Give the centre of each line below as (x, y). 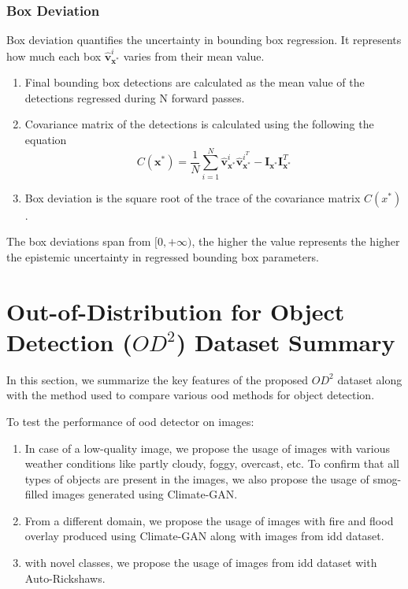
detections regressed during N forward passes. (135, 97)
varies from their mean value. (194, 56)
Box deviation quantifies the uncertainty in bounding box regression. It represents (204, 40)
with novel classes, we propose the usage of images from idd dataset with (201, 563)
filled (37, 494)
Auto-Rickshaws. (65, 578)
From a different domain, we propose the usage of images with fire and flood (209, 520)
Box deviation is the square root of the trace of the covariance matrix (193, 197)
